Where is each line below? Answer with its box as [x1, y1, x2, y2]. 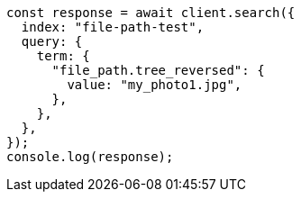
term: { [36, 49, 90, 63]
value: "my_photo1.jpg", [67, 77, 242, 92]
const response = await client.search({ [6, 5, 296, 20]
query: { [21, 34, 83, 49]
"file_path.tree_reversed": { [51, 63, 265, 77]
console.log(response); [6, 149, 174, 164]
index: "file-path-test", [21, 20, 205, 34]
